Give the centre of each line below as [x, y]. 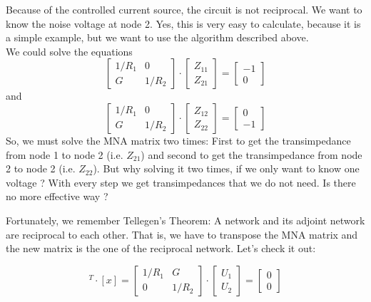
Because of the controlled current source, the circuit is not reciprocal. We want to [184, 9]
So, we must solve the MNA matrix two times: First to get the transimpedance [178, 140]
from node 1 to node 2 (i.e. [65, 154]
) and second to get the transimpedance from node [251, 154]
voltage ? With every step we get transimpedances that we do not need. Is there [181, 182]
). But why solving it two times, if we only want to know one [226, 168]
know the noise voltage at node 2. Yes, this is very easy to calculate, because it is [183, 23]
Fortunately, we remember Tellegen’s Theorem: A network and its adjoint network [185, 220]
